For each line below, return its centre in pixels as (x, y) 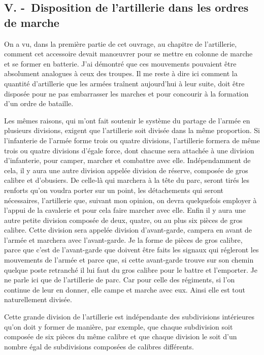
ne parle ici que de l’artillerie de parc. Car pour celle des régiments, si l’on (120, 280)
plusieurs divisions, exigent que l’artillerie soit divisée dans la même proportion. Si (132, 130)
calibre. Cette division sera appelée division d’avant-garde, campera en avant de (128, 230)
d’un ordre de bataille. (39, 103)
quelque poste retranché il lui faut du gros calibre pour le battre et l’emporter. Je (131, 269)
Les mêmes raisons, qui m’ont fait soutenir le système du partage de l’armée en (127, 120)
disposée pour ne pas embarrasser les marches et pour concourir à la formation (126, 93)
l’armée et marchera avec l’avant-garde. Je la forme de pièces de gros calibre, (123, 239)
